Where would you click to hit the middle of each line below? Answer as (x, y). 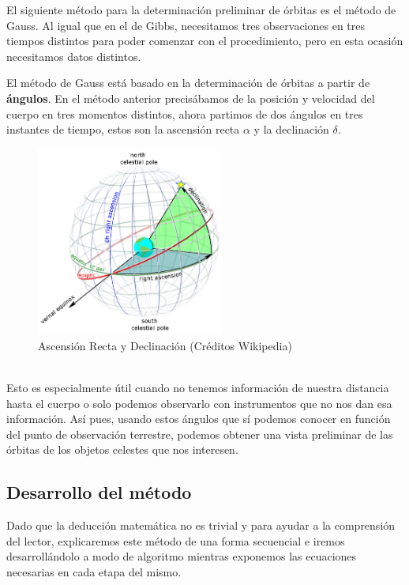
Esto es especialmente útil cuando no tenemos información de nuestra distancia (198, 388)
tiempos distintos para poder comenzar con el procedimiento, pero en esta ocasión (205, 41)
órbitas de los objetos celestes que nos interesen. (122, 449)
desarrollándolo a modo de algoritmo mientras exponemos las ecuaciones (182, 556)
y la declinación (291, 129)
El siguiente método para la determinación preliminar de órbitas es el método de (201, 9)
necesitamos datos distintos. (74, 56)
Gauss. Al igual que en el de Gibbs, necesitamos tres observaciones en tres (186, 25)
